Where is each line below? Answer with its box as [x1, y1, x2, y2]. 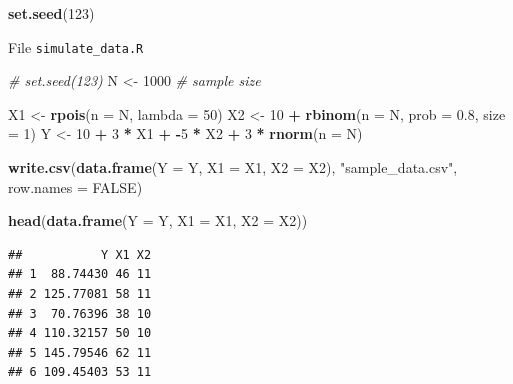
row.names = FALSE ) [8, 176, 143, 197]
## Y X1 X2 [8, 247, 152, 262]
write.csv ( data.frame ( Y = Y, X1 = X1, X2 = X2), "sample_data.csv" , [8, 157, 458, 178]
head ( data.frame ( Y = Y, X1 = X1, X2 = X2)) [8, 210, 308, 231]
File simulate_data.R [8, 36, 144, 57]
